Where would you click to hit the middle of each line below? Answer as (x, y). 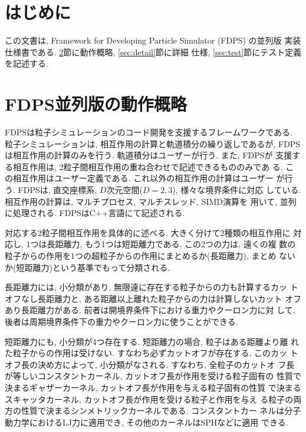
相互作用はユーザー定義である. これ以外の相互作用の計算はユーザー (143, 178)
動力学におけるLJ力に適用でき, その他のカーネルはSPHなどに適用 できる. (147, 422)
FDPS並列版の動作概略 (96, 104)
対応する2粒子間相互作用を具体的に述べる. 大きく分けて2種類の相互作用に (148, 232)
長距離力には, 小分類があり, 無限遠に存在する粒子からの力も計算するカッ (146, 287)
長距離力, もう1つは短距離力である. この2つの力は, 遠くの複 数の (171, 244)
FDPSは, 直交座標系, (57, 190)
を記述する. (27, 63)
